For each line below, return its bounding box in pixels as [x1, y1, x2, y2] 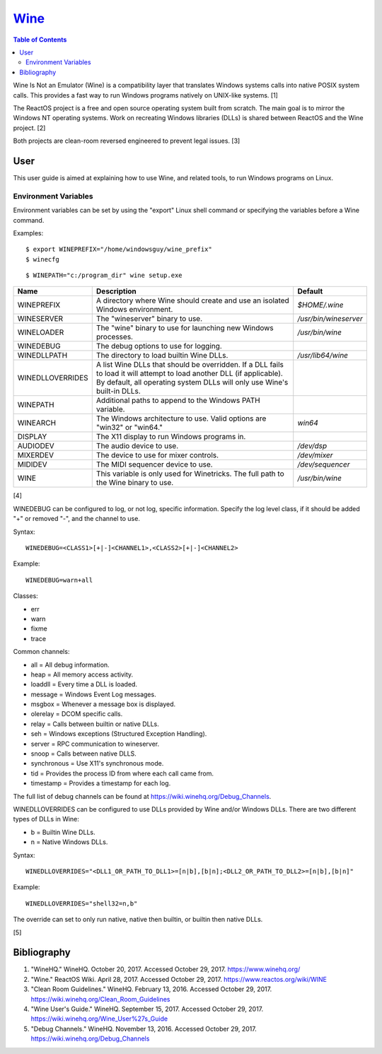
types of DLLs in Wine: [13, 815, 79, 824]
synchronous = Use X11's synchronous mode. [30, 759, 164, 768]
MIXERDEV [17, 450, 54, 460]
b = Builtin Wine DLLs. [30, 828, 95, 836]
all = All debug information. [30, 660, 110, 669]
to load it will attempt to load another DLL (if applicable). [95, 368, 283, 378]
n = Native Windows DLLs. [30, 838, 108, 846]
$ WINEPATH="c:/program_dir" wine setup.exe [25, 271, 183, 279]
